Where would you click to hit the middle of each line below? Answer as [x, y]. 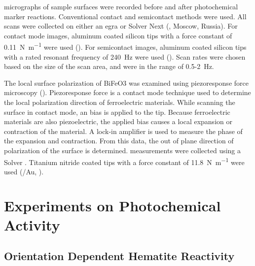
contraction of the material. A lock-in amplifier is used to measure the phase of [123, 131]
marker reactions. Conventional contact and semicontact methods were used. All [125, 16]
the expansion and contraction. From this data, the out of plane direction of [119, 141]
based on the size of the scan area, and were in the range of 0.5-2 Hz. [109, 66]
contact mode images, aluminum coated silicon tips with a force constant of [118, 35]
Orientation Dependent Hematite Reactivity [119, 256]
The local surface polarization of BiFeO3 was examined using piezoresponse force [126, 83]
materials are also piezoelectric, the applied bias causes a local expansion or [118, 121]
